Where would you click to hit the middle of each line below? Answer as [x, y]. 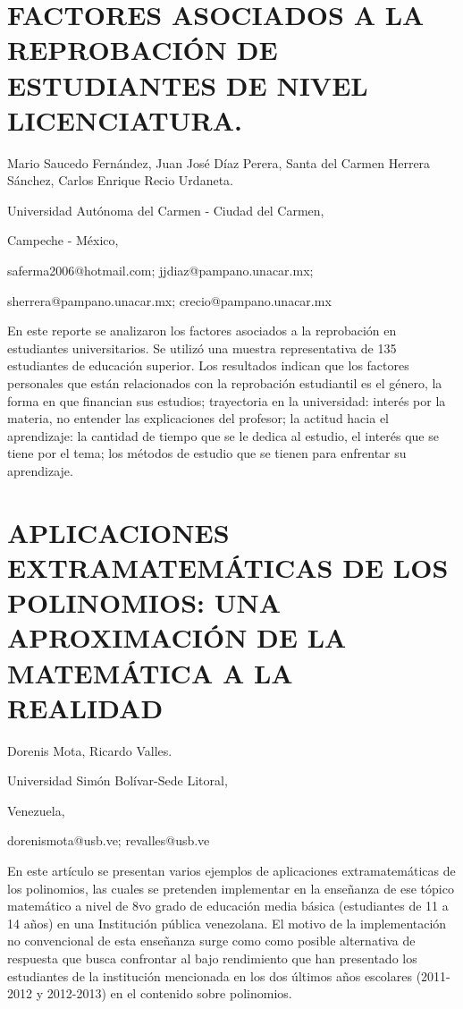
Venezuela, [36, 810]
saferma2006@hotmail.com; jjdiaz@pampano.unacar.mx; [160, 271]
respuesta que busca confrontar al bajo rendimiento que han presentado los [212, 958]
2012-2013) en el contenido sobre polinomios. [169, 993]
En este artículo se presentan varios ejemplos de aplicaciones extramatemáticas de [231, 871]
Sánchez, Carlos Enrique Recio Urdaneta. [120, 180]
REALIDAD [85, 707]
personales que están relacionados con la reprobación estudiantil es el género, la [225, 383]
